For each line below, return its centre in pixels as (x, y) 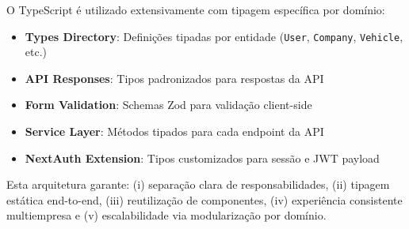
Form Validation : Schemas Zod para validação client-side (168, 105)
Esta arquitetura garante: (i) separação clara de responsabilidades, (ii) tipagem (198, 184)
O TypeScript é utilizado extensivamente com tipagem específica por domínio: (196, 9)
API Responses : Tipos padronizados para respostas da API (174, 78)
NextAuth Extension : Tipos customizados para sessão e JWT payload (202, 158)
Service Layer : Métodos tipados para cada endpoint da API (174, 131)
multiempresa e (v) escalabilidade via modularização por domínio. (166, 215)
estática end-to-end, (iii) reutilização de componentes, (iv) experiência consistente (204, 199)
